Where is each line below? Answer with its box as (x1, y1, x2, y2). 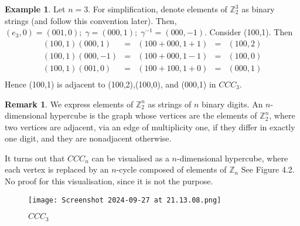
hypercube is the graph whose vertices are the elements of (50, 109, 257, 122)
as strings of (148, 97, 192, 110)
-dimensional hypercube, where (176, 151, 288, 164)
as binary (241, 3, 275, 15)
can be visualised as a (91, 151, 169, 164)
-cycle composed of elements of (116, 163, 227, 176)
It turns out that (5, 151, 65, 164)
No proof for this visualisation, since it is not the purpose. (5, 175, 213, 187)
